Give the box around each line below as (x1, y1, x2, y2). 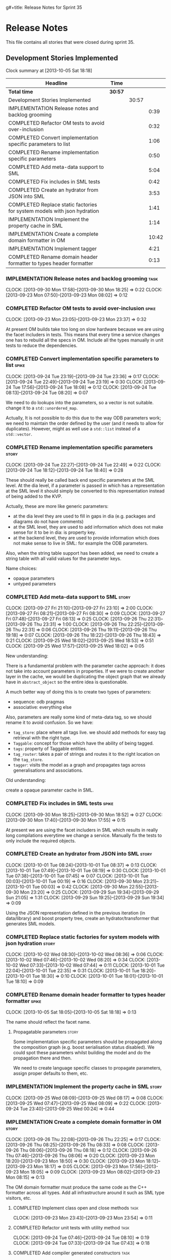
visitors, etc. (6, 1195, 32, 1201)
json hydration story (6, 940, 55, 947)
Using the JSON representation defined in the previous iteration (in (6, 909, 146, 916)
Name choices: (6, 565, 38, 571)
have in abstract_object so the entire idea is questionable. (6, 679, 128, 685)
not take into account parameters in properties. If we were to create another (6, 668, 164, 674)
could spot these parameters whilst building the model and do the (13, 1050, 151, 1056)
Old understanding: (6, 777, 46, 783)
